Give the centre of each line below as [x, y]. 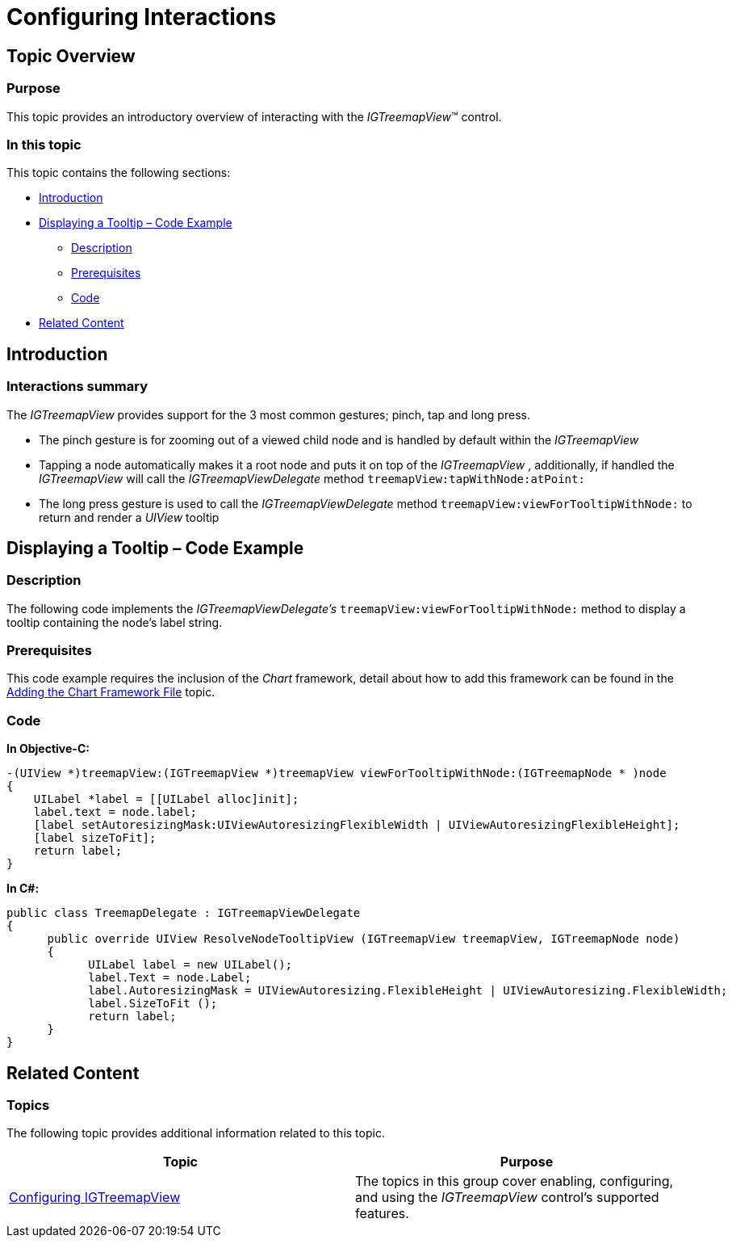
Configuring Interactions [142, 17]
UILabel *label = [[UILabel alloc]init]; [166, 799]
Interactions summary [77, 387]
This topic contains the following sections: [119, 173]
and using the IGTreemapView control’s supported [507, 1198]
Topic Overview [71, 56]
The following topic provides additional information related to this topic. [196, 1133]
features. [382, 1214]
